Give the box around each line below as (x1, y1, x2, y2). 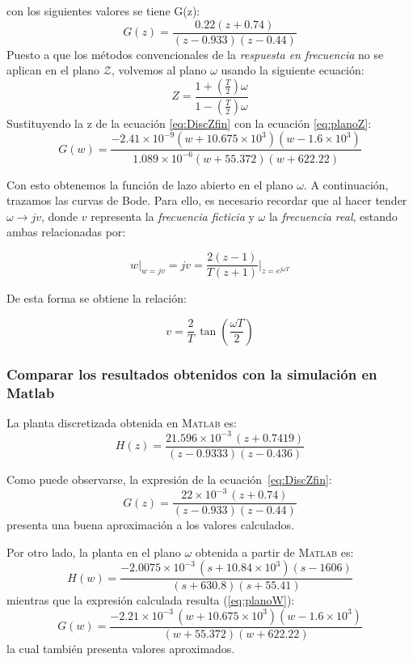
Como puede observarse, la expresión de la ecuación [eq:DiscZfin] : (6, 471, 332, 488)
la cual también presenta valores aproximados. (6, 640, 235, 657)
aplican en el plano (6, 62, 100, 79)
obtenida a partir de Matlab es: (195, 543, 354, 560)
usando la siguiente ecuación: (221, 62, 365, 79)
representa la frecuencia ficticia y (91, 207, 255, 224)
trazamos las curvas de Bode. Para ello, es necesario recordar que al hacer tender (6, 192, 407, 209)
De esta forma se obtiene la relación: (6, 290, 187, 307)
